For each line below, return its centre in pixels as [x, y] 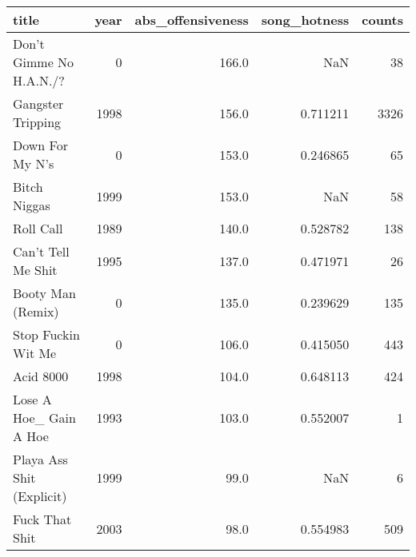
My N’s [34, 163]
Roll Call [38, 228]
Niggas [32, 205]
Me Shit [35, 270]
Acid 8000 [41, 376]
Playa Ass [40, 459]
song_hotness [305, 20]
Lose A [32, 399]
